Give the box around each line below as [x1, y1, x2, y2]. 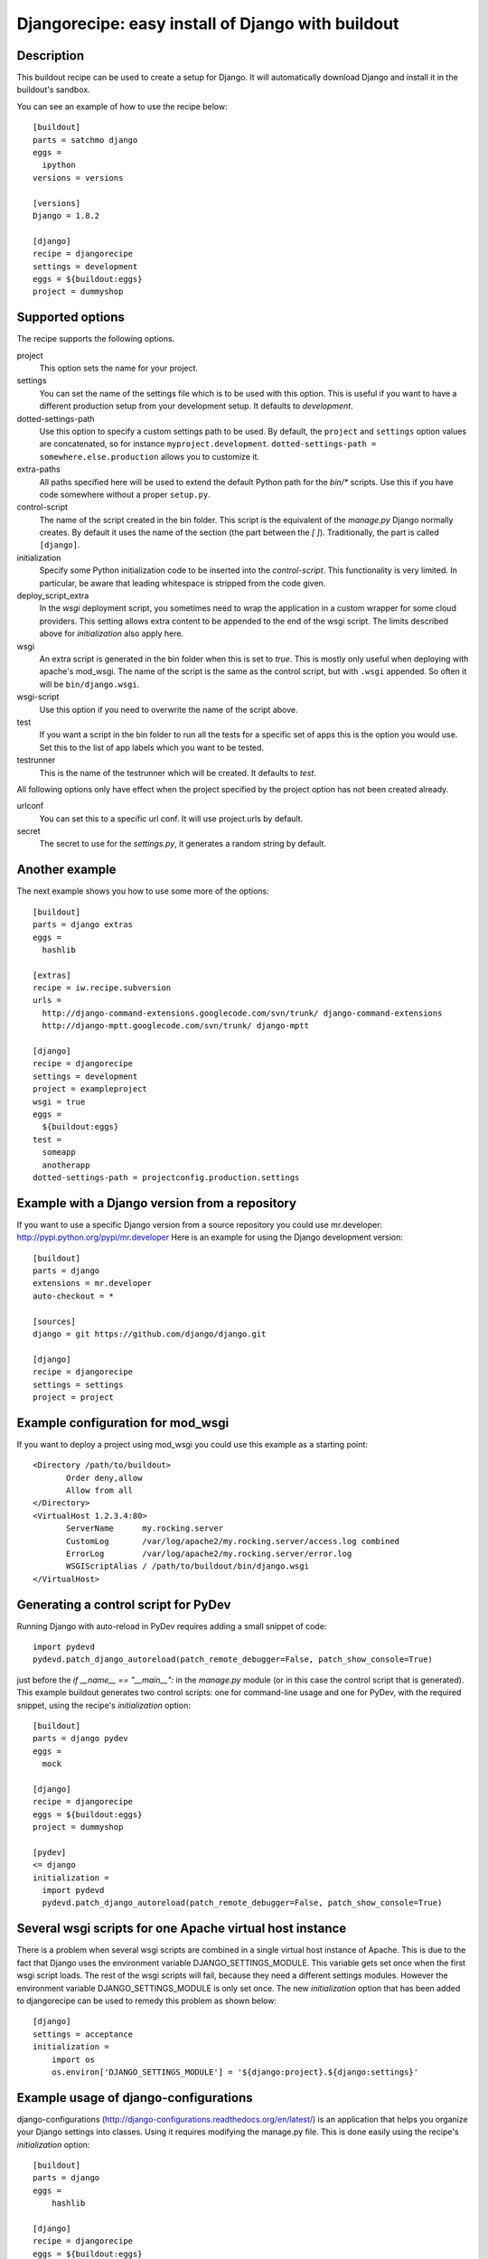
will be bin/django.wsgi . [39, 679, 140, 689]
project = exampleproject [33, 1084, 148, 1094]
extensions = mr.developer [33, 1279, 153, 1289]
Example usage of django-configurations [16, 2090, 253, 2105]
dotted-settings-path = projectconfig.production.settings [33, 1172, 300, 1183]
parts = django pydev [33, 1733, 128, 1744]
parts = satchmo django [33, 135, 138, 145]
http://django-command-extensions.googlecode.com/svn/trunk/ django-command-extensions [42, 1008, 443, 1018]
